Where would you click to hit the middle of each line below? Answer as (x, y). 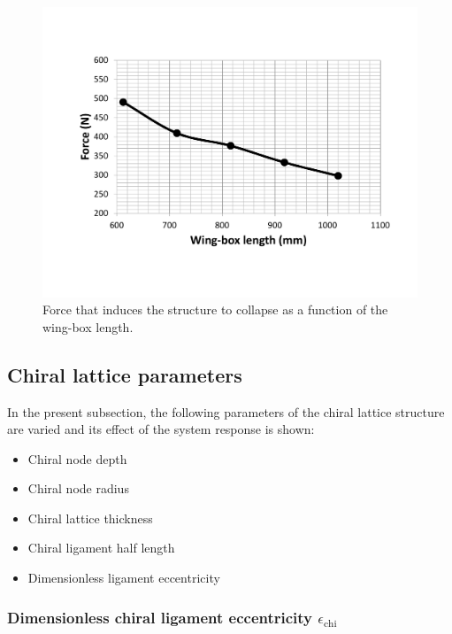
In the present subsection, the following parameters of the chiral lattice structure (226, 411)
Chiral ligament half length (101, 548)
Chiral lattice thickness (90, 518)
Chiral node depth (77, 458)
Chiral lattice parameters (125, 374)
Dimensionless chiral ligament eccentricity (160, 617)
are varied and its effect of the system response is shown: (161, 429)
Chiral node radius (78, 488)
